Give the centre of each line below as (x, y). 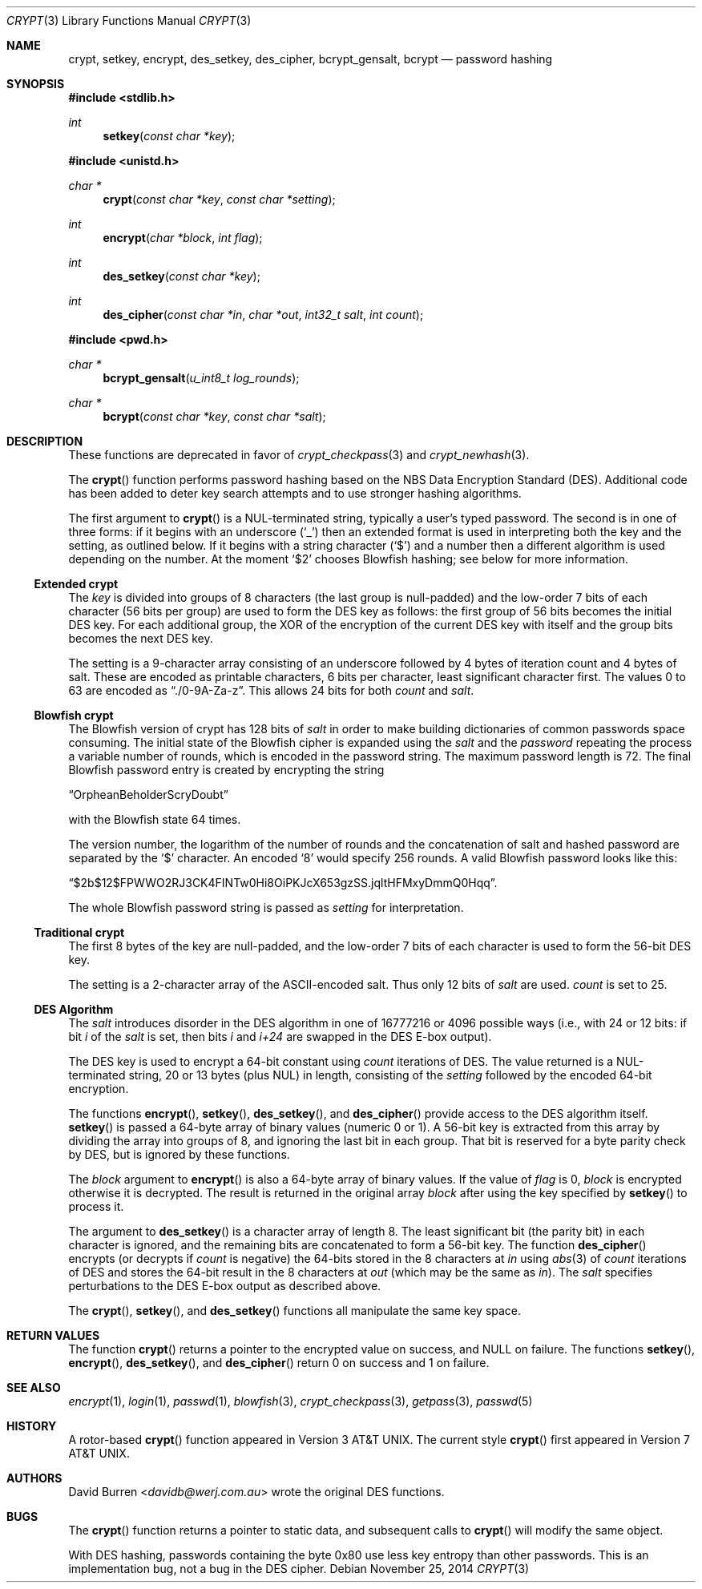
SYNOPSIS (36, 84)
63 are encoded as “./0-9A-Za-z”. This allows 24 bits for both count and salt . (271, 690)
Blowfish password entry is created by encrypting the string (226, 770)
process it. (96, 1206)
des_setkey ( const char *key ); (182, 276)
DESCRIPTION (45, 441)
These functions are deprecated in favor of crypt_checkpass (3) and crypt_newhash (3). (299, 455)
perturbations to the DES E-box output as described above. (225, 1286)
